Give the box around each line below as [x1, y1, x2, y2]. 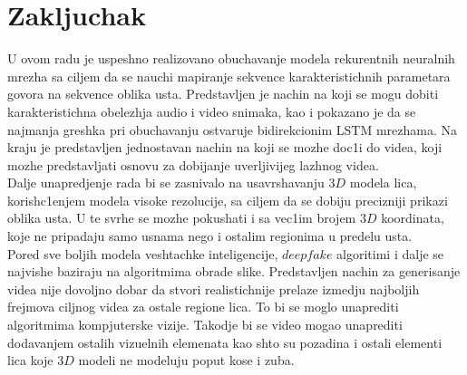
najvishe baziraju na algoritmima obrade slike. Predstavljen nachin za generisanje [7, 262, 461, 281]
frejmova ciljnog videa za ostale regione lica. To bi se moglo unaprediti [7, 297, 399, 316]
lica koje [7, 351, 54, 370]
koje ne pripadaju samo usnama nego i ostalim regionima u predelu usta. [7, 226, 413, 245]
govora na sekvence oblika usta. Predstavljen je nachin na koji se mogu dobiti [7, 84, 439, 103]
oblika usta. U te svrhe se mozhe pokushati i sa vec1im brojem [7, 208, 356, 227]
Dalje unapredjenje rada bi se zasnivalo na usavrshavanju [7, 173, 325, 192]
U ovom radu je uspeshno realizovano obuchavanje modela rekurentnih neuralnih [7, 49, 455, 68]
